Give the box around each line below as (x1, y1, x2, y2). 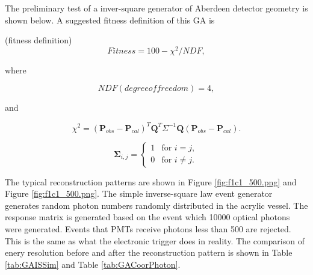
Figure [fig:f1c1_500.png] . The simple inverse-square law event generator (5, 187, 273, 200)
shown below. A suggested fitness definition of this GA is (5, 13, 215, 26)
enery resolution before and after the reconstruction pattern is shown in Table (5, 246, 293, 259)
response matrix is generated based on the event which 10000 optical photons (5, 211, 290, 223)
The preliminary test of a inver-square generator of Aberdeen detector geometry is (5, 2, 308, 14)
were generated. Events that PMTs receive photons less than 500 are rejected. (5, 222, 291, 235)
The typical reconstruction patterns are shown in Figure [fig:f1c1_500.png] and (5, 175, 297, 188)
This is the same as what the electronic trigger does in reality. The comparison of (5, 234, 305, 247)
